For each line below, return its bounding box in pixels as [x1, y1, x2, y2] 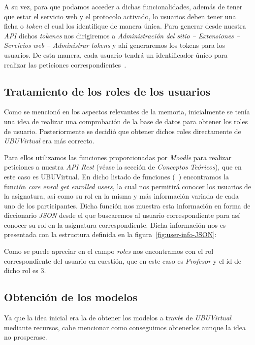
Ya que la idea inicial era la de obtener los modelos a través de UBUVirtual [4, 312, 231, 323]
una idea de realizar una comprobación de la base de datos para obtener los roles [4, 116, 248, 126]
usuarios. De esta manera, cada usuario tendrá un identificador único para [4, 49, 228, 60]
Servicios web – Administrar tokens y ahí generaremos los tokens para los [4, 40, 225, 50]
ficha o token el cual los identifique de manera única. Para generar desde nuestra [4, 21, 246, 31]
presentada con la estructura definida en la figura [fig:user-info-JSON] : [4, 229, 217, 240]
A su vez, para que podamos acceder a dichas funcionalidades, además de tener [4, 1, 243, 11]
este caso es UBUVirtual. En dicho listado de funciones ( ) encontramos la [4, 171, 229, 181]
